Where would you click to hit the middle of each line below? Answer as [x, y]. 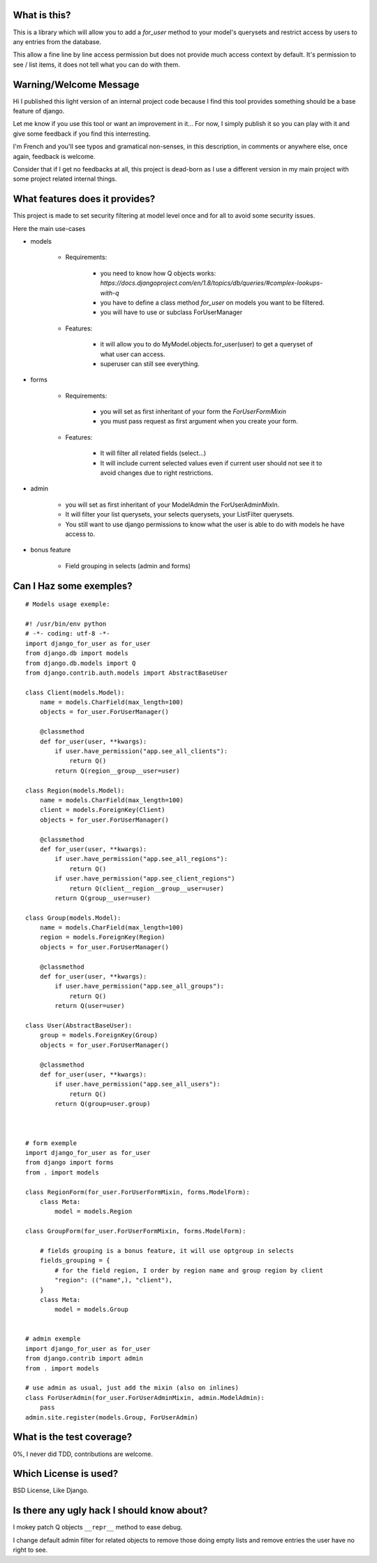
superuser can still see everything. [150, 363]
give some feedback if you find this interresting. [82, 134]
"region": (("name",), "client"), [114, 1280]
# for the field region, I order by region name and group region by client [189, 1270]
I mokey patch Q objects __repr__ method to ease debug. [98, 1527]
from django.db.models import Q [81, 663]
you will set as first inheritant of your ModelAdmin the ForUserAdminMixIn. [172, 505]
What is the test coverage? [73, 1437]
